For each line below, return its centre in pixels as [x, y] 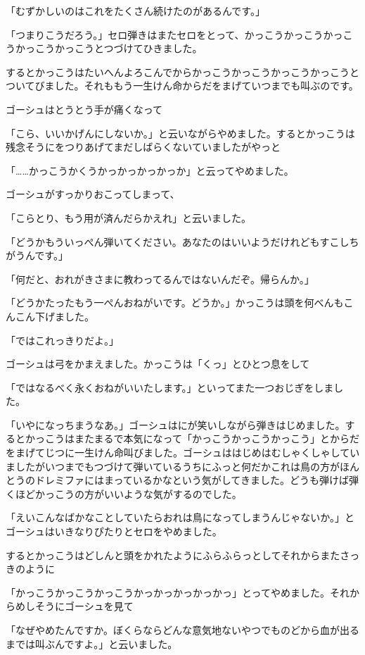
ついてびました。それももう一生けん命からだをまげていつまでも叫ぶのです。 [182, 86]
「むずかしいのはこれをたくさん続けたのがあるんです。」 [135, 11]
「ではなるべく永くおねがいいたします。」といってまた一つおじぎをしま [170, 387]
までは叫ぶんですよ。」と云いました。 [92, 643]
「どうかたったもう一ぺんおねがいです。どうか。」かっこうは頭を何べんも [175, 302]
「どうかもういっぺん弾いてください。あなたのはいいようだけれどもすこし [178, 241]
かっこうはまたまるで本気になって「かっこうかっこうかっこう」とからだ [192, 438]
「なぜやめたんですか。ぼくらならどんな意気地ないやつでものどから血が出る [183, 630]
